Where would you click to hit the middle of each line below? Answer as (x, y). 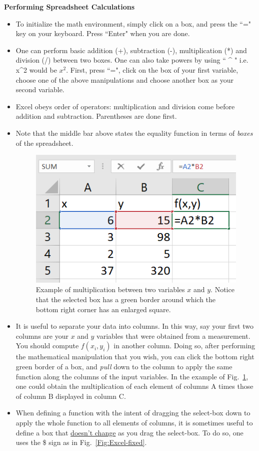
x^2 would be (36, 69)
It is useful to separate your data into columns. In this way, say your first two (134, 326)
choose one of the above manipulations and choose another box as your (124, 79)
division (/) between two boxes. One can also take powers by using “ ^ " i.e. (132, 60)
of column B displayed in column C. (71, 396)
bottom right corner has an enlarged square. (103, 309)
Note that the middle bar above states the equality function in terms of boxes (134, 133)
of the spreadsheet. (44, 143)
